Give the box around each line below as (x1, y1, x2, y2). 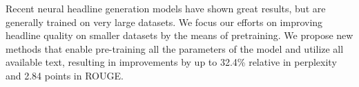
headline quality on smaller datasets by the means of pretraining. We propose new (6, 28, 353, 42)
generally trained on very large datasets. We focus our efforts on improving (6, 14, 323, 29)
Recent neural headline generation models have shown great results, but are (6, 1, 326, 15)
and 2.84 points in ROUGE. (6, 68, 124, 82)
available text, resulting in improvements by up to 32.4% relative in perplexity (6, 55, 337, 69)
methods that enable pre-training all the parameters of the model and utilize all (6, 41, 344, 55)
